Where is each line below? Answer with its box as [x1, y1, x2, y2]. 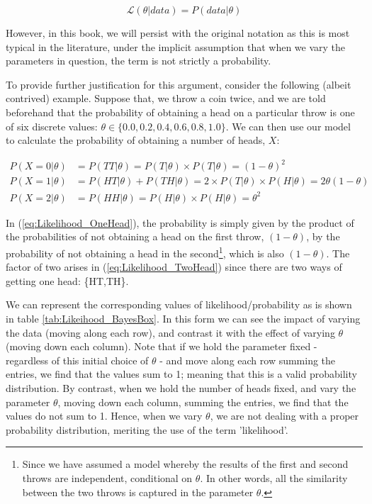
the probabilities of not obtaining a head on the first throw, [6, 229, 264, 244]
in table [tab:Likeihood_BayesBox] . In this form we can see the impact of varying [6, 311, 361, 326]
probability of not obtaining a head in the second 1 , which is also [6, 244, 284, 260]
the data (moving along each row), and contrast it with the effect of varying [6, 325, 335, 340]
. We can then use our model [225, 118, 351, 133]
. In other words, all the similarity [200, 471, 348, 485]
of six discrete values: [6, 118, 98, 133]
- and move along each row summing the [159, 352, 336, 367]
